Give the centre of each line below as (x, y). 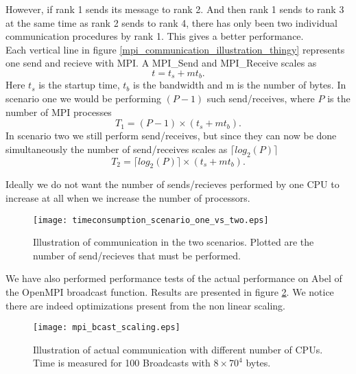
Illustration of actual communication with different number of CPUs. (178, 349)
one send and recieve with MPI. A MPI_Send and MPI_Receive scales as (161, 63)
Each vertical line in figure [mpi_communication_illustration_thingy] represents (175, 49)
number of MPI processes (59, 112)
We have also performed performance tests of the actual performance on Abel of (174, 278)
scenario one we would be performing (83, 98)
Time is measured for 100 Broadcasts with (122, 363)
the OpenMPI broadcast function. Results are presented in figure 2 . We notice (170, 292)
